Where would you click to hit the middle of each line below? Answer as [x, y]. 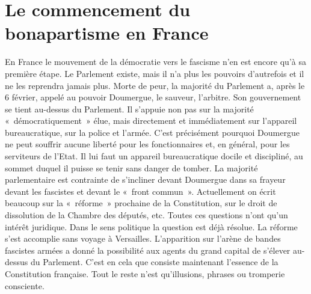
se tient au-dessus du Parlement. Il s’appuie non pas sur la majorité [129, 109]
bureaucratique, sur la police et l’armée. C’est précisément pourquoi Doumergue [152, 132]
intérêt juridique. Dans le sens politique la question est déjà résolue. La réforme [151, 226]
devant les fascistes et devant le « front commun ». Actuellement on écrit [140, 191]
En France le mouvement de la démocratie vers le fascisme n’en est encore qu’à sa [155, 62]
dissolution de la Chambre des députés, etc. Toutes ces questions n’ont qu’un [146, 215]
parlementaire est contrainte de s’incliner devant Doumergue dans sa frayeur [145, 179]
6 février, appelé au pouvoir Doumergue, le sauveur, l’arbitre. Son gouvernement [153, 97]
